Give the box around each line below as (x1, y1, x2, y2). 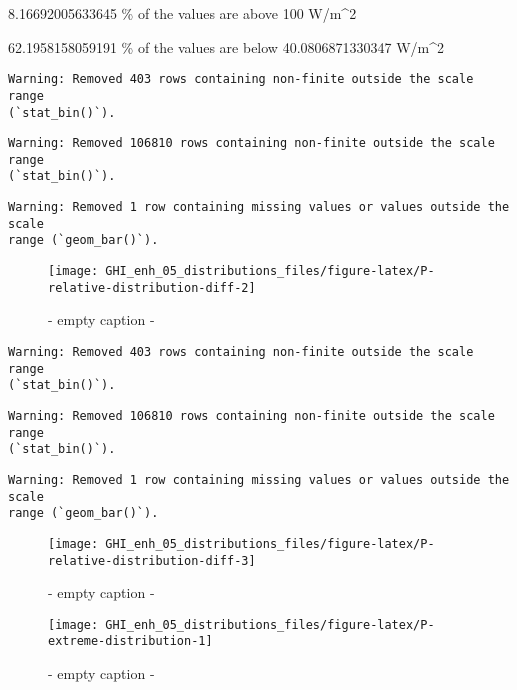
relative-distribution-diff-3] (48, 553, 256, 568)
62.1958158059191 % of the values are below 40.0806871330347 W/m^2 (8, 36, 445, 57)
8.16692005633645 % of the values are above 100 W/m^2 (8, 3, 357, 23)
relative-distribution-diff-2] (48, 280, 256, 295)
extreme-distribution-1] (48, 634, 213, 649)
